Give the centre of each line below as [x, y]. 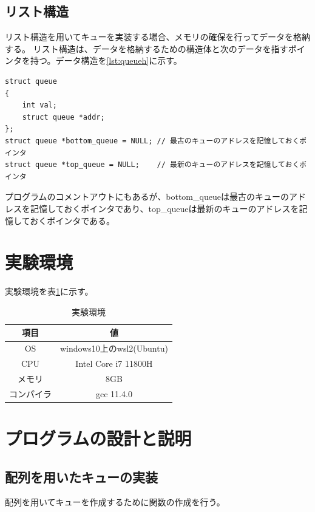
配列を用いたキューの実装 [81, 476]
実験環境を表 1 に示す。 [49, 291]
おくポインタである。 [73, 220]
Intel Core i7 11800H [114, 364]
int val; [39, 105]
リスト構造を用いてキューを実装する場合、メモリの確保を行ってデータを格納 [157, 37]
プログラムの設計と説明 [98, 438]
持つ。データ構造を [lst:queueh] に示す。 [106, 60]
